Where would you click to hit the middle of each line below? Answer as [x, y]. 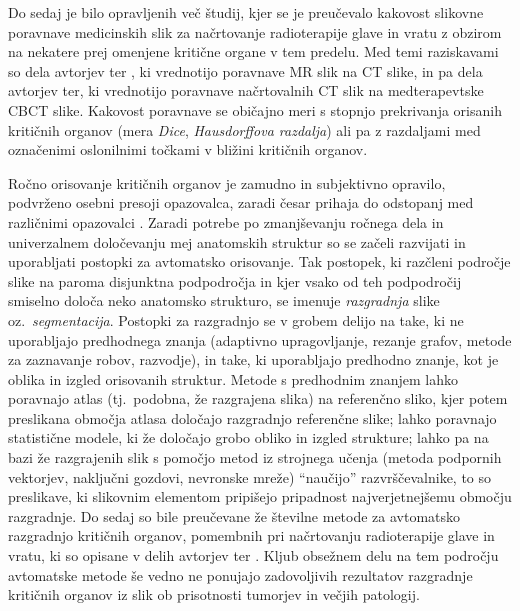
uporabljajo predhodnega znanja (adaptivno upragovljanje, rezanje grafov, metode [260, 339]
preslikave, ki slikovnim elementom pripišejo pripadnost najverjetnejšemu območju [260, 496]
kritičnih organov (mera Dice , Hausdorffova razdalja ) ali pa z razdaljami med [244, 129]
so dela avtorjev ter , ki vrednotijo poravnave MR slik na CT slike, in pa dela [245, 70]
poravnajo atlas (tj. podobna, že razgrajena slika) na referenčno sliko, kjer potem [258, 398]
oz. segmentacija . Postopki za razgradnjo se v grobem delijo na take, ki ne [236, 319]
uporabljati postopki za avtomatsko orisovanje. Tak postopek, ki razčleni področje [259, 261]
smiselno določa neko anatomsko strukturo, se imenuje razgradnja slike [224, 300]
